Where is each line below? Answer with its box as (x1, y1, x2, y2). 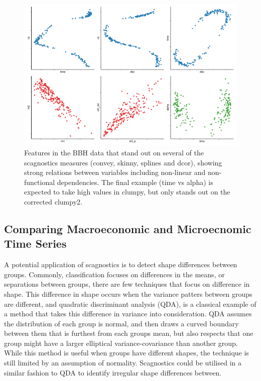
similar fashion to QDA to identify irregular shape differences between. (4, 367, 222, 377)
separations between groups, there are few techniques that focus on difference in (4, 279, 250, 289)
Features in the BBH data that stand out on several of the (24, 147, 204, 157)
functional (24, 176, 55, 187)
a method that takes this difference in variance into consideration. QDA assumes (4, 308, 252, 319)
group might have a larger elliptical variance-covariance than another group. (4, 337, 238, 348)
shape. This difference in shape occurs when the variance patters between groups (4, 288, 252, 299)
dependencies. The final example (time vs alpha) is (57, 176, 213, 187)
